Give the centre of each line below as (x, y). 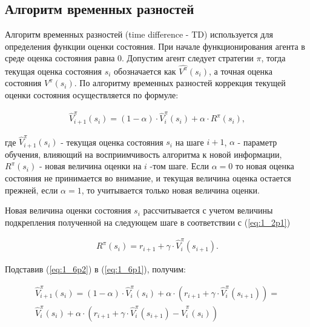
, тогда (273, 58)
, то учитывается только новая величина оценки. (170, 190)
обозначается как (145, 71)
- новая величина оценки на (90, 166)
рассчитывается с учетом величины (208, 210)
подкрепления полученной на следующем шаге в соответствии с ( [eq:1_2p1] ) (148, 222)
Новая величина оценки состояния (68, 210)
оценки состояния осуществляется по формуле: (92, 94)
